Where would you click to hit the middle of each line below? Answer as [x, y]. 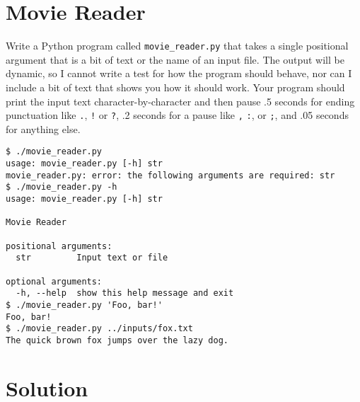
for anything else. [43, 128]
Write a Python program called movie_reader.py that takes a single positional [177, 46]
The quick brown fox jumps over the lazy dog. [117, 340]
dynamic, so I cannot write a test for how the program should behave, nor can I [179, 73]
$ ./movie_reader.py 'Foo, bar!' [84, 305]
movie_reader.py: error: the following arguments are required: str [170, 175]
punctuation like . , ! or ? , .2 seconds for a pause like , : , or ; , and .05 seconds [177, 115]
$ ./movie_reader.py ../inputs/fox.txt [99, 329]
